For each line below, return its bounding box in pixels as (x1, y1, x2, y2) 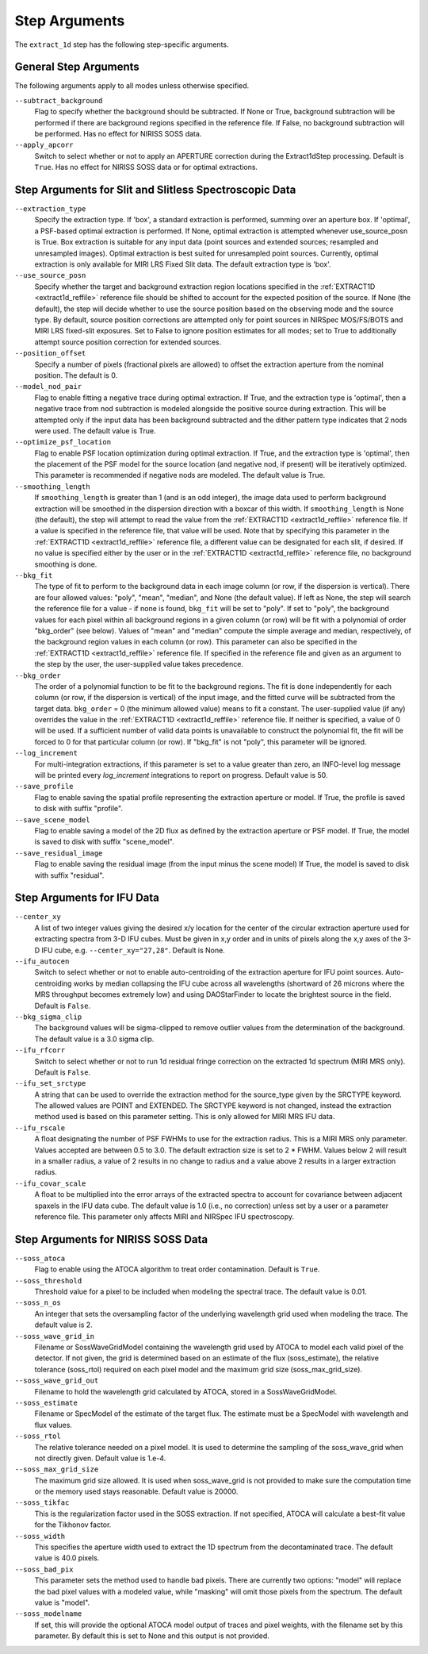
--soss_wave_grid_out (14, 1376, 99, 1385)
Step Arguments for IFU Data (14, 891, 160, 905)
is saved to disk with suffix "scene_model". (34, 837, 174, 847)
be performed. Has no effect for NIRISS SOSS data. (34, 129, 202, 139)
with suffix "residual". (34, 870, 105, 880)
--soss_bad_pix (14, 1564, 75, 1574)
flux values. (34, 1420, 73, 1429)
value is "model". (34, 1598, 90, 1607)
